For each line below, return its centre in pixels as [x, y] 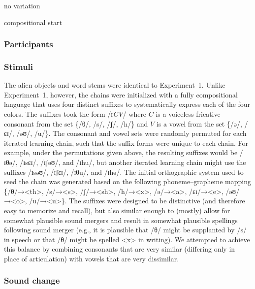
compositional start [33, 22]
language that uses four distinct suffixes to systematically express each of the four [127, 104]
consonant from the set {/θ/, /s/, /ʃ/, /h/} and [76, 123]
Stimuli [19, 66]
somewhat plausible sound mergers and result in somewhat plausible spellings [121, 220]
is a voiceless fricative [188, 114]
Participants [29, 44]
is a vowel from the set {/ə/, [199, 123]
